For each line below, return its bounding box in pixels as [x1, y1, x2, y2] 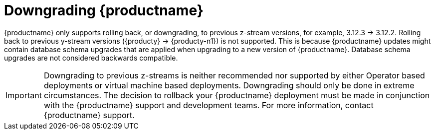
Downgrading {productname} [4, 2, 204, 19]
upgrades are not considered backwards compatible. [4, 53, 178, 62]
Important [5, 90, 42, 100]
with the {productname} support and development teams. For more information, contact [43, 100, 374, 110]
